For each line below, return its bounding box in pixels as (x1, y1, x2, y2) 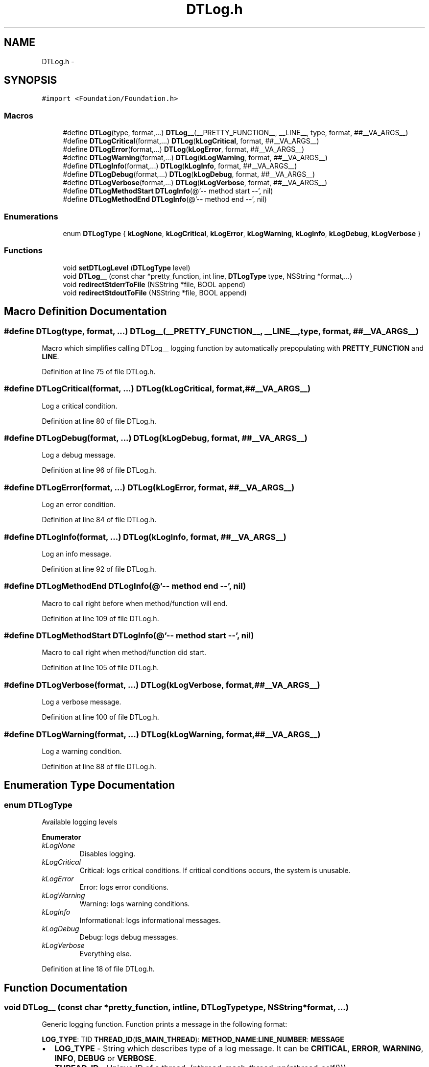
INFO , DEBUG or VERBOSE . (54, 1053, 157, 1064)
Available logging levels (42, 818, 118, 826)
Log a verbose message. (42, 698, 121, 706)
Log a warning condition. (42, 747, 122, 755)
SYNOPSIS (4, 74, 57, 87)
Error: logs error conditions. (79, 883, 169, 892)
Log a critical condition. (42, 401, 118, 410)
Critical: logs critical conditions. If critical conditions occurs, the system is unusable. (79, 866, 351, 875)
